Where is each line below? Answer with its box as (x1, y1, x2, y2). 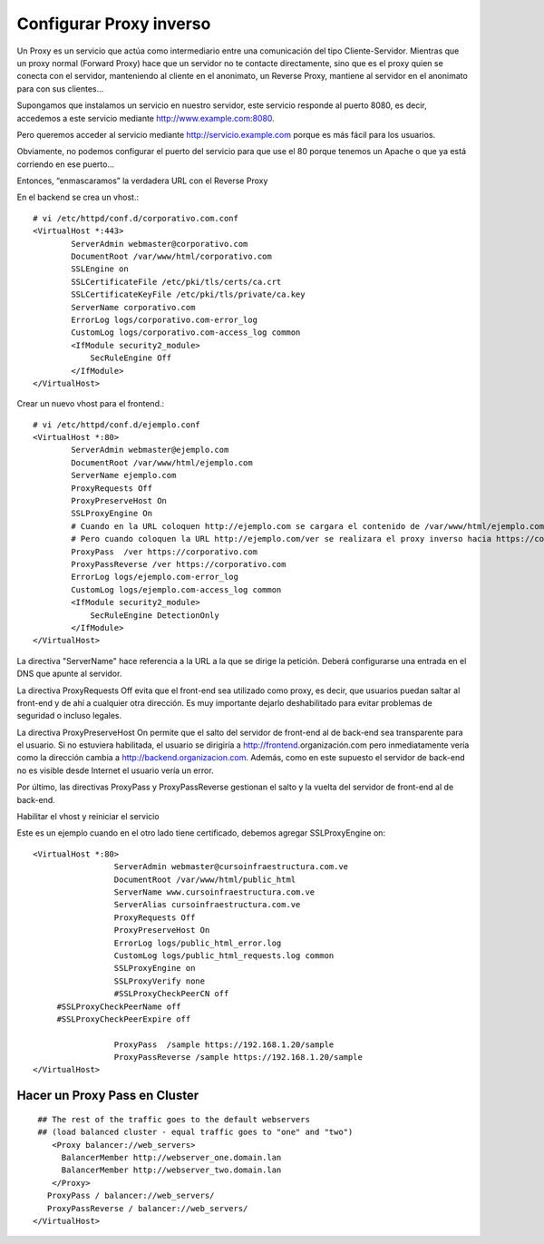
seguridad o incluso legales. (16, 710, 122, 721)
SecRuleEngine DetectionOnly (90, 610, 219, 621)
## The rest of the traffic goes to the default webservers (37, 1114, 310, 1124)
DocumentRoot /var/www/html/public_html (113, 874, 296, 885)
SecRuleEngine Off (90, 353, 172, 363)
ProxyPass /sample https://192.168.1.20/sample (113, 1039, 335, 1050)
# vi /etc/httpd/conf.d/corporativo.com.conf (33, 213, 239, 223)
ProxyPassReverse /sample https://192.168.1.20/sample (113, 1053, 363, 1063)
